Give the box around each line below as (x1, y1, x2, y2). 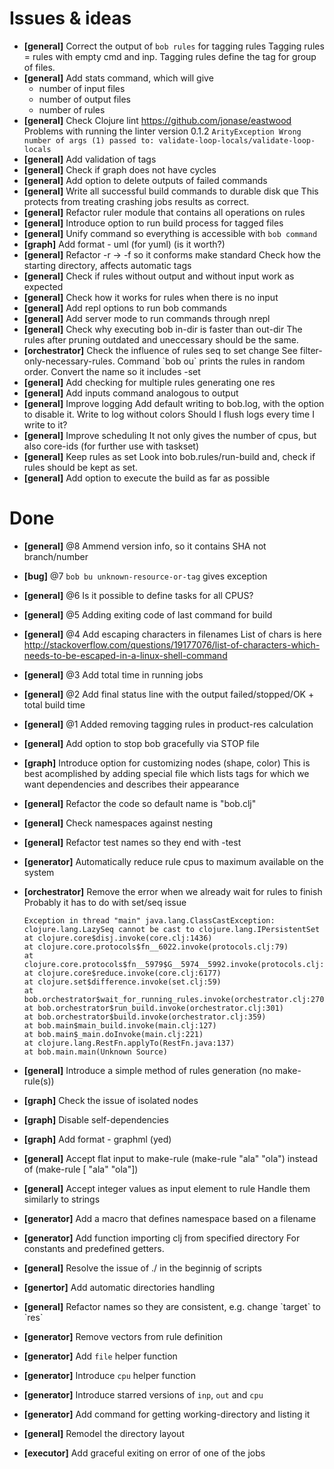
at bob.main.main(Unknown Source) (23, 1047, 168, 1057)
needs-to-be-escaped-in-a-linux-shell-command (23, 649, 228, 661)
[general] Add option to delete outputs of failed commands (23, 174, 268, 186)
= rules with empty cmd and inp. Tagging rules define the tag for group (23, 50, 317, 62)
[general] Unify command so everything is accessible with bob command (23, 227, 318, 239)
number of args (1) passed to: (23, 135, 155, 146)
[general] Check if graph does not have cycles (23, 163, 217, 176)
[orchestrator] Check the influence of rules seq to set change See (23, 344, 298, 356)
